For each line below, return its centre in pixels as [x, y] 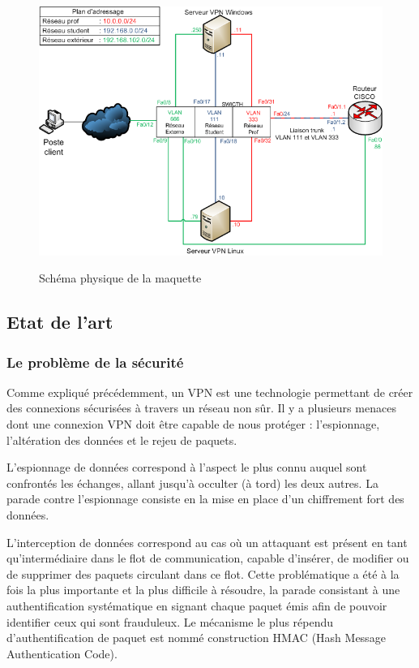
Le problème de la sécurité [95, 362]
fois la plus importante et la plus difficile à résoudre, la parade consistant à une [203, 590]
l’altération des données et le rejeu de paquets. [122, 440]
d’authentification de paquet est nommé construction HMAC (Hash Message [196, 638]
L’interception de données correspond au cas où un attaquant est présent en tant [207, 542]
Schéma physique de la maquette [120, 278]
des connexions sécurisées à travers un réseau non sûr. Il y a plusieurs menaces [201, 408]
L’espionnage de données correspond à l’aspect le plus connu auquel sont [187, 467]
